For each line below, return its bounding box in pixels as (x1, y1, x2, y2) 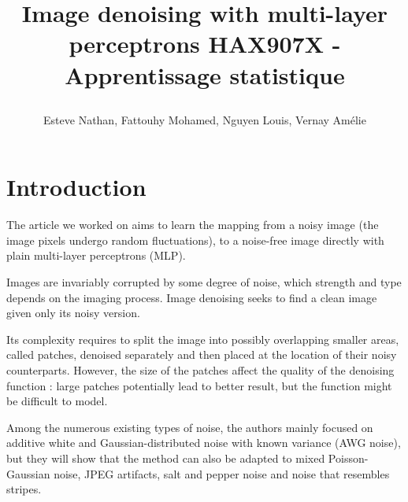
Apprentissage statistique (65, 58, 345, 90)
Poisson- (328, 450, 369, 466)
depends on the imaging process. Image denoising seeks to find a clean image (6, 289, 377, 305)
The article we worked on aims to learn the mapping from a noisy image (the (6, 216, 379, 233)
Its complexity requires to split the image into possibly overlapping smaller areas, (6, 330, 399, 347)
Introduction (6, 171, 147, 203)
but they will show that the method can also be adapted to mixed (6, 450, 325, 466)
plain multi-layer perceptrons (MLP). (6, 247, 186, 264)
